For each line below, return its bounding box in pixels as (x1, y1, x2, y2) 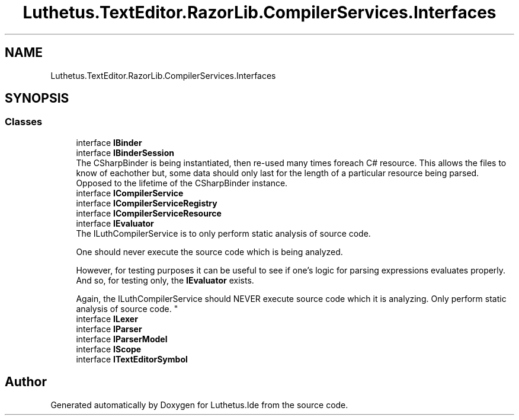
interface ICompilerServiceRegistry (76, 198, 217, 208)
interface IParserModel (76, 333, 168, 344)
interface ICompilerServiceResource (76, 208, 222, 218)
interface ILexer (76, 313, 138, 324)
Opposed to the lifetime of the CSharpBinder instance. (76, 177, 288, 188)
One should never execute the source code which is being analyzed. (76, 246, 343, 257)
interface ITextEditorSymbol (76, 354, 188, 364)
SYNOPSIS (5, 91, 69, 106)
